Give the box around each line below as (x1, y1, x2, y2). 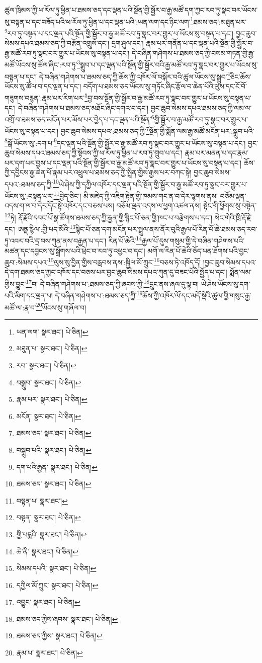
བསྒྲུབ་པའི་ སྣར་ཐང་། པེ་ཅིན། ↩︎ (16, 444, 92, 455)
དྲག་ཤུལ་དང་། (111, 38, 144, 48)
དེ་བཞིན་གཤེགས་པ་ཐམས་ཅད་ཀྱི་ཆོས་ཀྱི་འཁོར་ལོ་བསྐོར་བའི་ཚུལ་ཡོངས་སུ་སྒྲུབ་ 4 (39, 69, 230, 81)
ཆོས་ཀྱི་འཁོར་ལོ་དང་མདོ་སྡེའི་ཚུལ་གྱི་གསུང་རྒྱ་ (142, 290, 251, 300)
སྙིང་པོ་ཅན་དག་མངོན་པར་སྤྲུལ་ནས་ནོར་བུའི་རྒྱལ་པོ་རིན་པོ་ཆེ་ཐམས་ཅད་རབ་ (75, 223, 257, 234)
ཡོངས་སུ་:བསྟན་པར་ (5, 190, 54, 201)
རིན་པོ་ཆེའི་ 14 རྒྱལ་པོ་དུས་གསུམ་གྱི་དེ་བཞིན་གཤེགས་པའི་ (108, 234, 244, 245)
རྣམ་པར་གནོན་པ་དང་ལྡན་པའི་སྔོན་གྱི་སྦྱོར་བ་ (146, 38, 254, 48)
